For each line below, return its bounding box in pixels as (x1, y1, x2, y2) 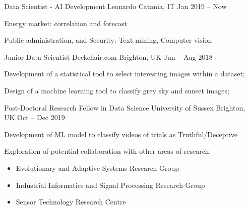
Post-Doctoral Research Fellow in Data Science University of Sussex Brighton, (4, 102, 245, 113)
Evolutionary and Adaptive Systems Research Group (16, 162, 179, 173)
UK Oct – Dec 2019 (4, 112, 65, 123)
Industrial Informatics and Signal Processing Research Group (16, 179, 205, 190)
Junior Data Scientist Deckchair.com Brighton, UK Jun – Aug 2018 (4, 51, 213, 62)
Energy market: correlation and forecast (4, 18, 127, 28)
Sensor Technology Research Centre (16, 196, 126, 207)
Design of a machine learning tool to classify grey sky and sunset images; (4, 85, 229, 95)
